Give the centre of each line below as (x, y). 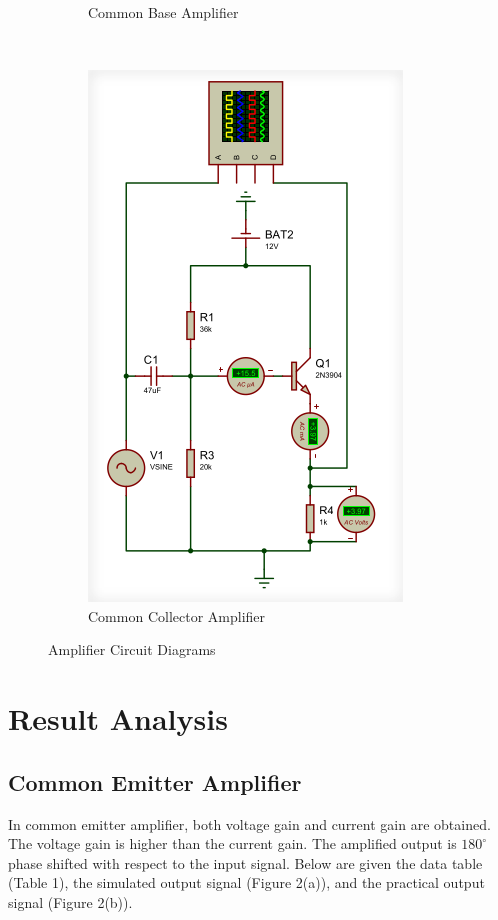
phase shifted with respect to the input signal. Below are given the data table (245, 862)
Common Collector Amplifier (177, 615)
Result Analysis (118, 718)
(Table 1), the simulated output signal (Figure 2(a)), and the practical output (246, 882)
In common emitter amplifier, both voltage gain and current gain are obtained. (249, 823)
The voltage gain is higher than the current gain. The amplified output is (232, 843)
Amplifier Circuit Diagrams (132, 649)
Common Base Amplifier (163, 12)
